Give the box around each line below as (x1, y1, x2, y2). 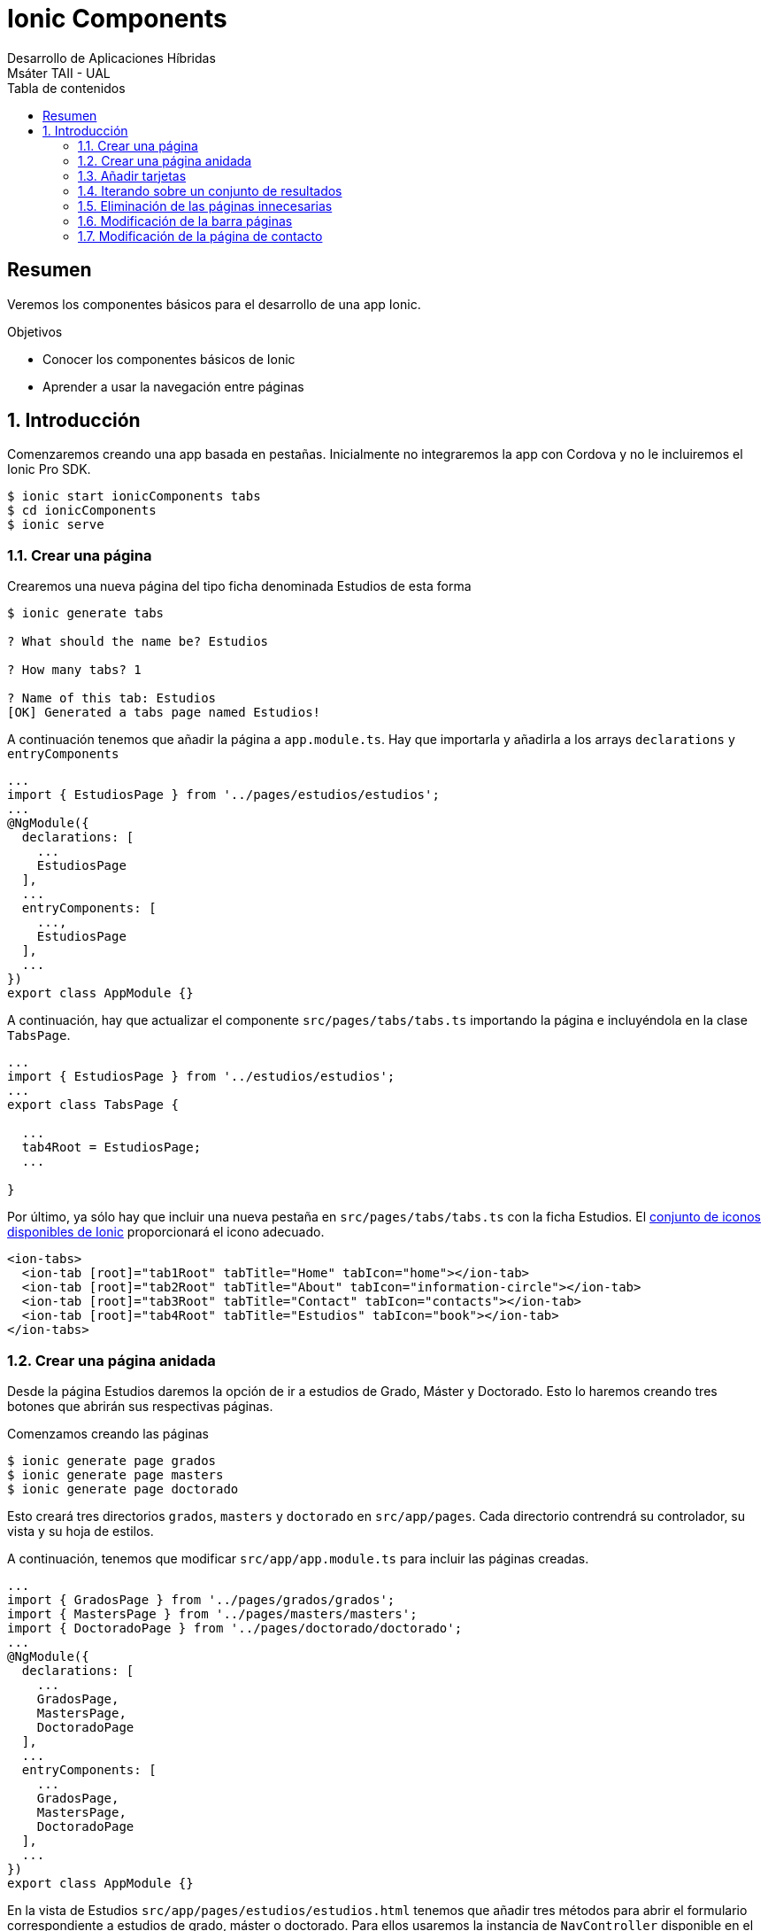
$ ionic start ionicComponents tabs (7, 489, 261, 504)
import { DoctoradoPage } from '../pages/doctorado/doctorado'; (7, 1620, 463, 1635)
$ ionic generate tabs (7, 606, 165, 621)
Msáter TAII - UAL (7, 65, 111, 81)
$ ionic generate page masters (7, 1467, 224, 1482)
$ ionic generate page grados (7, 1453, 217, 1468)
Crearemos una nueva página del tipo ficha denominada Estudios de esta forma (7, 578, 472, 594)
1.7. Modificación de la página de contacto (78, 228, 323, 244)
